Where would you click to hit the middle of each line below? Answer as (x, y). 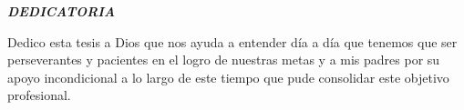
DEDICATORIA (62, 11)
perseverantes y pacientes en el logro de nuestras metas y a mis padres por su (224, 60)
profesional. (39, 95)
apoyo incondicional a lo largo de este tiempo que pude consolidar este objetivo (228, 77)
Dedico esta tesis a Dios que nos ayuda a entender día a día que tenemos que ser (232, 41)
